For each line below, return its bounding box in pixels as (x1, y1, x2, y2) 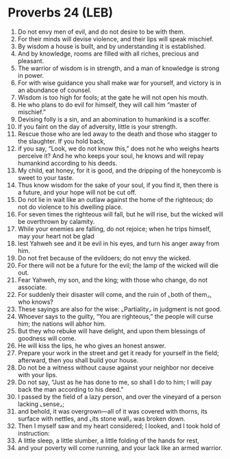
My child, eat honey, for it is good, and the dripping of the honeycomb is (17, 166, 222, 175)
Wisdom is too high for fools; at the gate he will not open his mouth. (17, 93, 209, 101)
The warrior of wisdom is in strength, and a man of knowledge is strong (17, 64, 220, 72)
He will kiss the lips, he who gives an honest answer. (17, 342, 166, 350)
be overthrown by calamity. (17, 217, 95, 225)
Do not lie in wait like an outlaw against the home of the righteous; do (17, 195, 214, 203)
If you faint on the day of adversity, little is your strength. (17, 122, 177, 131)
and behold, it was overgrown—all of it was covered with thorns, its (17, 407, 208, 415)
